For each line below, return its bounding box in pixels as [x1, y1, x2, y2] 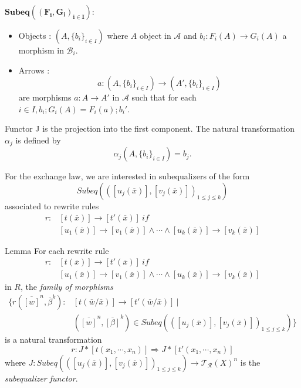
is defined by [15, 133, 61, 146]
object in [140, 29, 171, 41]
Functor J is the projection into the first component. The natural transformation [5, 122, 295, 135]
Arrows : [18, 63, 50, 76]
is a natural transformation [5, 333, 102, 345]
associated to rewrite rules [5, 200, 99, 212]
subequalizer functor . [5, 372, 78, 384]
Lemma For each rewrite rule [5, 244, 109, 256]
